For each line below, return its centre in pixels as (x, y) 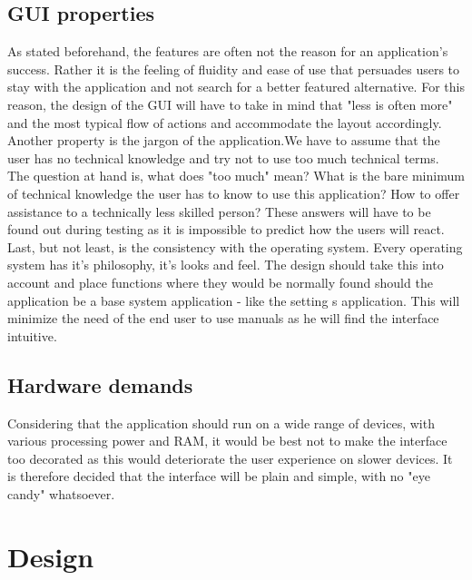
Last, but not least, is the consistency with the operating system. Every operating (235, 246)
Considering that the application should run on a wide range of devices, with (221, 423)
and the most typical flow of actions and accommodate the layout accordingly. (225, 122)
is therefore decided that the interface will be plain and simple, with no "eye (219, 476)
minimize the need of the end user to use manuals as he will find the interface (223, 318)
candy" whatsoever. (61, 493)
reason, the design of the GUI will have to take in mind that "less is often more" (230, 104)
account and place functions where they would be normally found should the (220, 282)
